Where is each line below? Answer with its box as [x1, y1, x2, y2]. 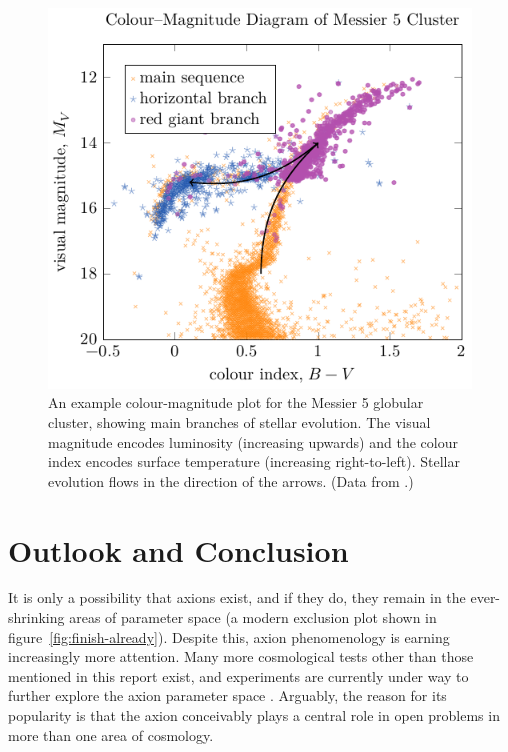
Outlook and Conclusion [8, 529, 349, 570]
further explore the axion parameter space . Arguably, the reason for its [8, 685, 447, 706]
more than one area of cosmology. [8, 724, 214, 745]
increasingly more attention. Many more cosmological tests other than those [8, 646, 474, 667]
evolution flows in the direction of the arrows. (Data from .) [48, 470, 414, 491]
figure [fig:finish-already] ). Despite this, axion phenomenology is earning [8, 626, 450, 647]
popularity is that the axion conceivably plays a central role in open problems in [8, 705, 500, 726]
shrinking [8, 607, 65, 628]
